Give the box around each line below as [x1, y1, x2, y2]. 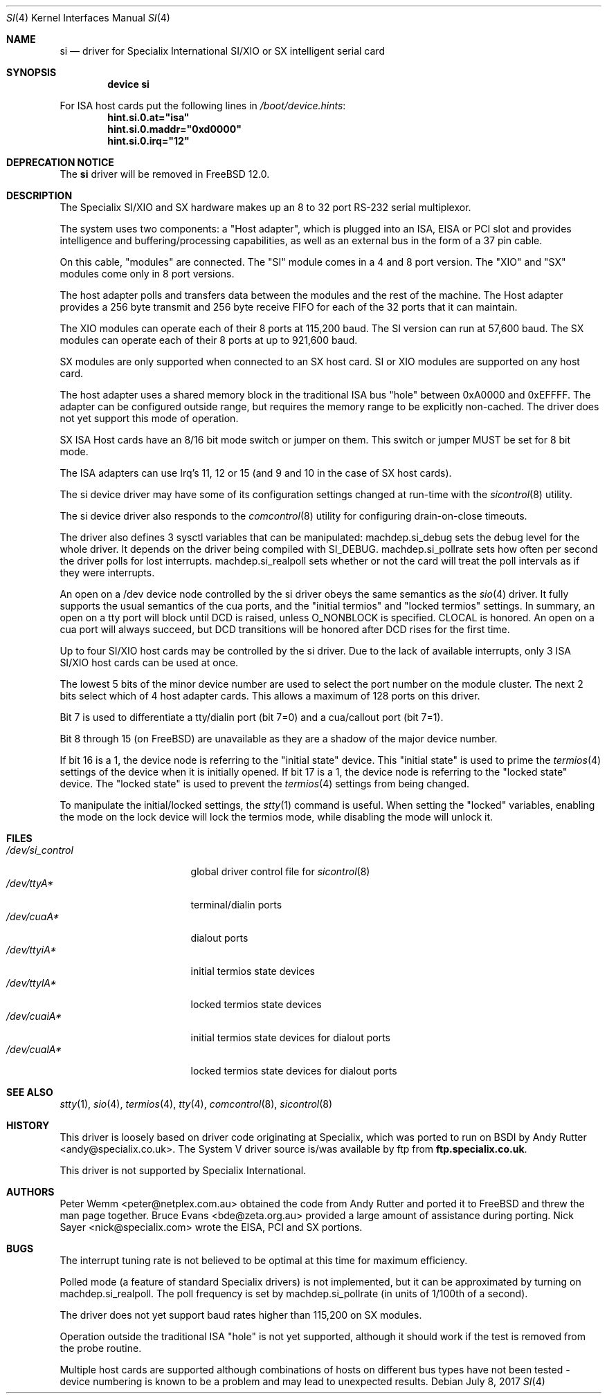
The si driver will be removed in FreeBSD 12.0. [60, 168, 270, 180]
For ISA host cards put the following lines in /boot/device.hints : [60, 100, 346, 111]
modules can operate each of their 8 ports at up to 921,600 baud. [60, 334, 358, 346]
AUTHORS [6, 1186, 55, 1198]
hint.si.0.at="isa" [107, 111, 190, 123]
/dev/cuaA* [6, 911, 60, 922]
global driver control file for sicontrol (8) [190, 866, 370, 877]
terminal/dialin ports [190, 899, 282, 911]
